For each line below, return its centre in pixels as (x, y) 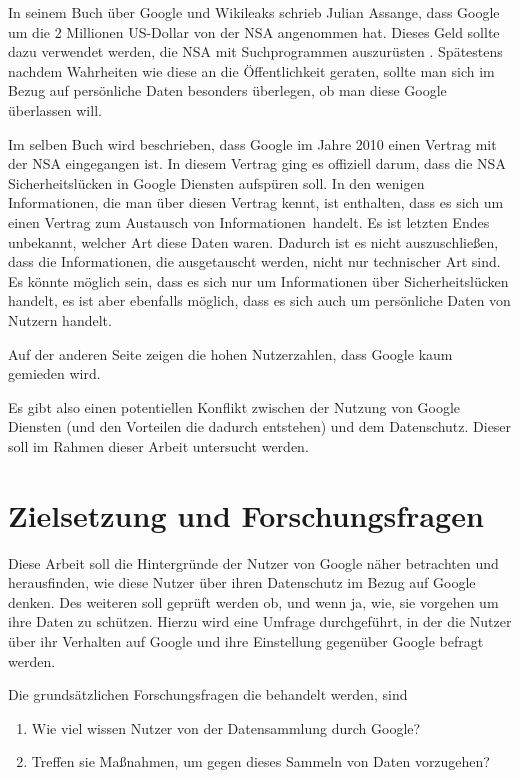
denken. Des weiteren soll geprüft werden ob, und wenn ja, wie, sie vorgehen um (253, 601)
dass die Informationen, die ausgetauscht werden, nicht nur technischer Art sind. (254, 261)
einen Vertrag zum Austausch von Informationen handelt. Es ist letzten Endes (249, 221)
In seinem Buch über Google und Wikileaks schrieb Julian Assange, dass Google (254, 12)
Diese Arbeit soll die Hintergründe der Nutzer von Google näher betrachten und (253, 562)
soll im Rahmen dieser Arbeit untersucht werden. (158, 445)
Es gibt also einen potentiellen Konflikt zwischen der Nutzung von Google (234, 406)
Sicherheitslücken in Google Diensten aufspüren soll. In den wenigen (216, 182)
